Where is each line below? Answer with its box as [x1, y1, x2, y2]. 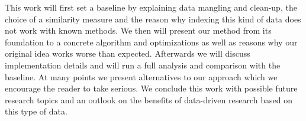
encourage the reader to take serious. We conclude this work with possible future [5, 82, 298, 94]
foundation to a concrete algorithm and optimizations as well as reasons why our [5, 35, 298, 48]
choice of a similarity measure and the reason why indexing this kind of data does [5, 12, 301, 25]
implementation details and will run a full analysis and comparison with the [5, 58, 281, 71]
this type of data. [5, 105, 67, 117]
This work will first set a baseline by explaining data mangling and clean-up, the [5, 1, 297, 13]
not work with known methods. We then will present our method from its [5, 24, 272, 37]
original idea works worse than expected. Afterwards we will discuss [5, 47, 250, 60]
